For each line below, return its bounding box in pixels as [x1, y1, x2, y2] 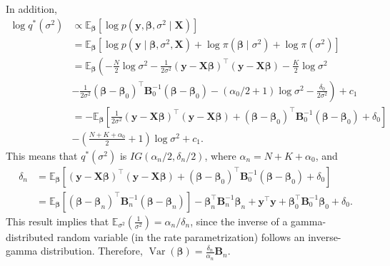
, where [204, 148, 236, 163]
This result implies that [6, 213, 109, 228]
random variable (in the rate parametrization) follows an [56, 229, 305, 244]
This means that [6, 148, 78, 163]
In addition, [6, 1, 57, 16]
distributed [6, 229, 54, 244]
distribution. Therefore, [40, 243, 143, 258]
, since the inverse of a [190, 213, 288, 228]
